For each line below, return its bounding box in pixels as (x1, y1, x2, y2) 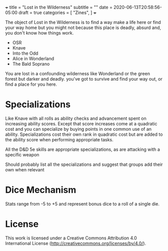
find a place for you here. (5, 81, 57, 87)
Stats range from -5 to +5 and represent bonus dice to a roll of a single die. (5, 200, 160, 207)
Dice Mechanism (5, 184, 76, 196)
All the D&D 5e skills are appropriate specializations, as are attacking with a (5, 146, 160, 152)
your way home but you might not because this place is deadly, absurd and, (5, 25, 161, 31)
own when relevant (5, 166, 44, 172)
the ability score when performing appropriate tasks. (5, 136, 113, 142)
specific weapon (5, 151, 39, 157)
